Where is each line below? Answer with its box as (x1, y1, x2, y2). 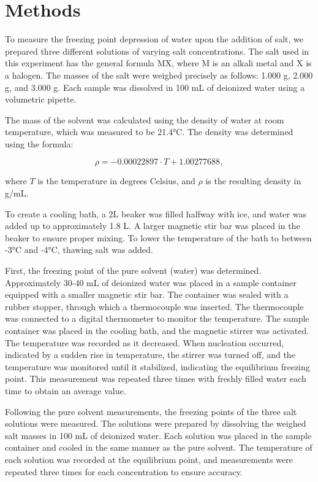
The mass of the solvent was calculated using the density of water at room (5, 113, 284, 126)
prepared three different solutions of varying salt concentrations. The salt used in (5, 44, 309, 57)
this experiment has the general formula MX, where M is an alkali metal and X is (5, 56, 312, 69)
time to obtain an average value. (5, 384, 126, 397)
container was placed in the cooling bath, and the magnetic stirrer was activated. (5, 324, 309, 336)
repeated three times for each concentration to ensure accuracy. (5, 465, 243, 478)
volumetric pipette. (5, 93, 77, 106)
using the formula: (5, 137, 74, 150)
